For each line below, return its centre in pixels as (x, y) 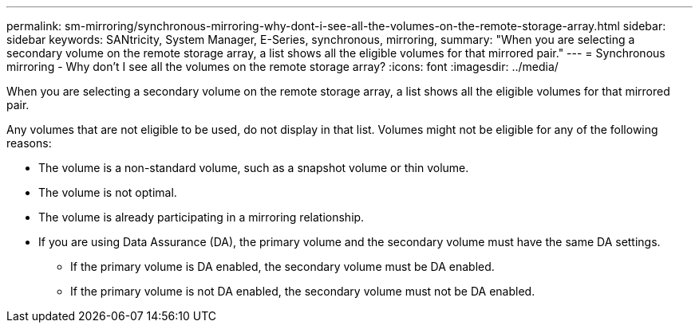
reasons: (29, 143)
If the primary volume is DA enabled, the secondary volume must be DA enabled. (282, 266)
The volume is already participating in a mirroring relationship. (201, 217)
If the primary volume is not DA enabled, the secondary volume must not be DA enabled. (303, 291)
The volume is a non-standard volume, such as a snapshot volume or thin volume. (254, 168)
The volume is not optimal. (108, 192)
